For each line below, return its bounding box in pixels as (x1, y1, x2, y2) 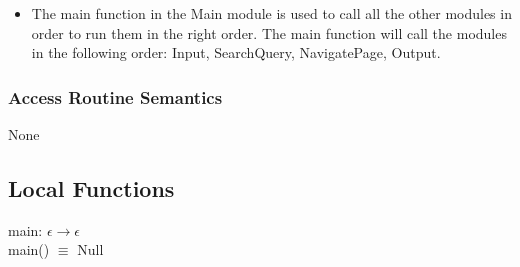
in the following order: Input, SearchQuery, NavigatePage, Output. (31, 42, 441, 63)
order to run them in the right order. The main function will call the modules (31, 22, 507, 43)
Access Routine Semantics (8, 84, 223, 109)
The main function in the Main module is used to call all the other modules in (31, 3, 512, 23)
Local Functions (8, 172, 175, 203)
